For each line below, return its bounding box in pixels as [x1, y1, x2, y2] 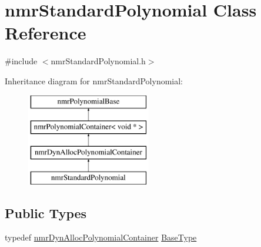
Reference [5, 21, 86, 45]
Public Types [5, 203, 87, 222]
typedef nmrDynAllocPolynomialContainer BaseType [5, 231, 197, 243]
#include [5, 55, 38, 67]
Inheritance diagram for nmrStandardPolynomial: [5, 74, 183, 87]
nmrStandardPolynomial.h [51, 55, 146, 67]
